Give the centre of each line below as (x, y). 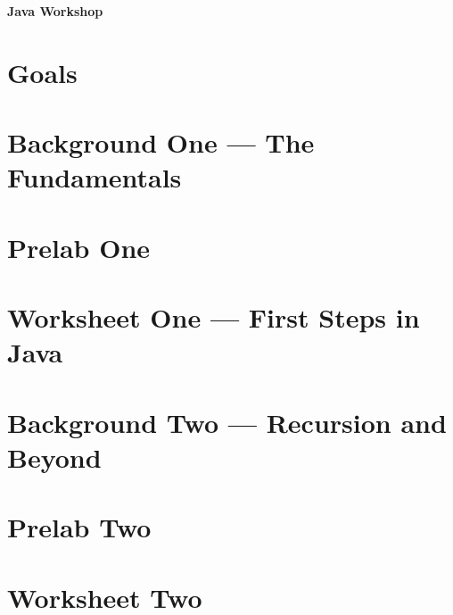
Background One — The (161, 142)
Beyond (54, 457)
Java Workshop (55, 11)
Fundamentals (95, 177)
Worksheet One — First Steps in (214, 317)
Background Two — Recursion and (227, 422)
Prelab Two (79, 527)
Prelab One (79, 247)
